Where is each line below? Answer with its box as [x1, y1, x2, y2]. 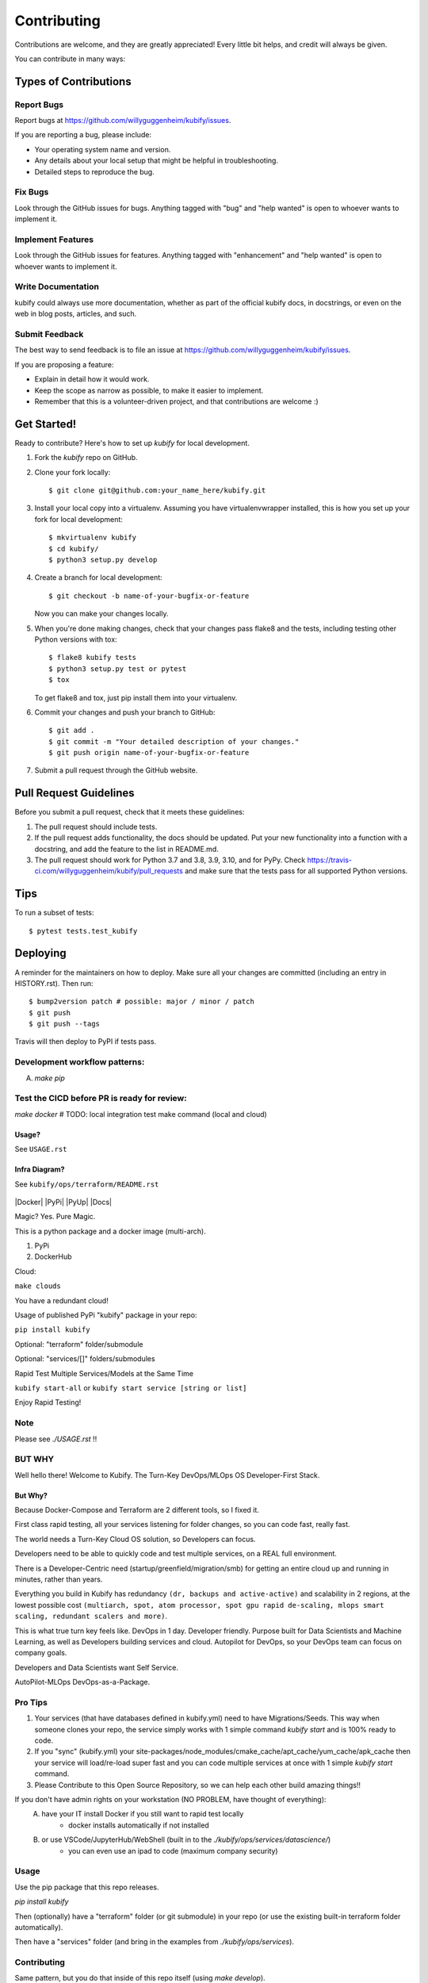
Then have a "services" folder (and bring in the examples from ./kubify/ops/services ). [14, 1937, 295, 1947]
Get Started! [14, 417, 77, 431]
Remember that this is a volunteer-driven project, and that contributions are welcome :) [34, 397, 319, 406]
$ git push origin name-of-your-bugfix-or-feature [48, 748, 250, 758]
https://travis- [307, 855, 353, 865]
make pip [34, 1073, 65, 1083]
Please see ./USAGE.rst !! [14, 1434, 97, 1444]
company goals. [14, 1648, 67, 1658]
